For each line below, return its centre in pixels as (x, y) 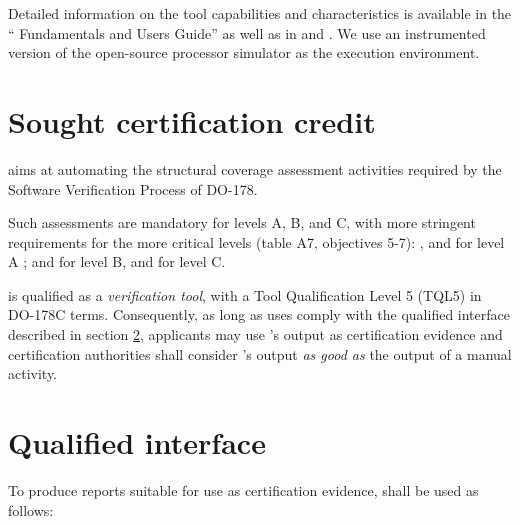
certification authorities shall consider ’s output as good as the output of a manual (260, 353)
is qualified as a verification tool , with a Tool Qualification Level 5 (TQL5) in (245, 294)
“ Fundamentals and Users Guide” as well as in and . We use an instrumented (247, 32)
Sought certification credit (192, 120)
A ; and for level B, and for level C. (117, 261)
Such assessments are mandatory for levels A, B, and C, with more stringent (242, 222)
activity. (33, 373)
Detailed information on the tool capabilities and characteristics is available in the (260, 13)
